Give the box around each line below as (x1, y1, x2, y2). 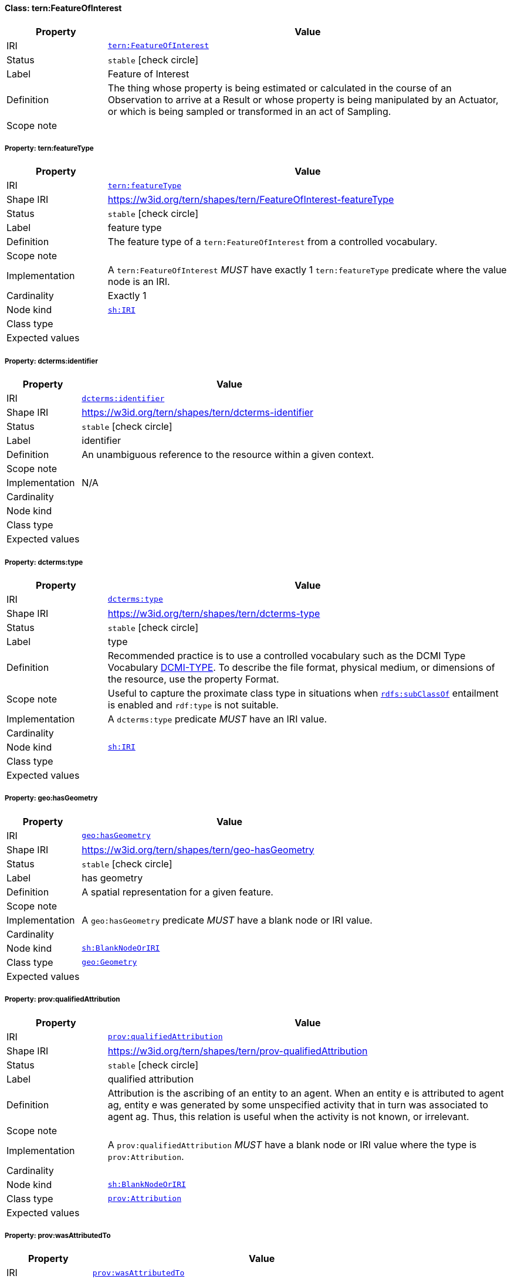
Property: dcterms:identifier (5, 357, 98, 365)
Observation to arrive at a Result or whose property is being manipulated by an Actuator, (107, 93, 499, 106)
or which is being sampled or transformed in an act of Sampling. (107, 105, 391, 117)
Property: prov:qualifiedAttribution (5, 995, 120, 1004)
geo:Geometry (82, 958, 137, 967)
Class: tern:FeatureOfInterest (5, 3, 122, 13)
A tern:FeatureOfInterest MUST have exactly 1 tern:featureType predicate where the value (107, 264, 507, 276)
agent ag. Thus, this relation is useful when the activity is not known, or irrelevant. (107, 1110, 469, 1122)
